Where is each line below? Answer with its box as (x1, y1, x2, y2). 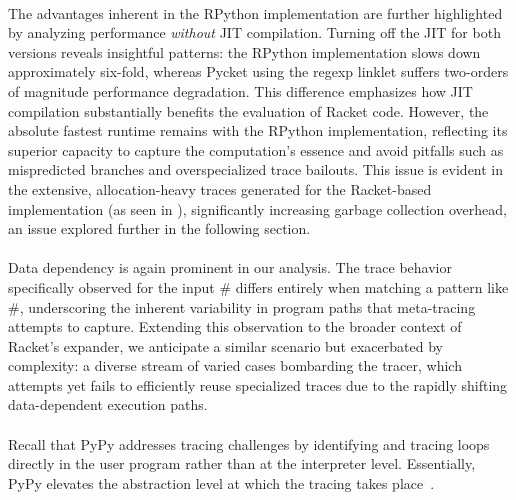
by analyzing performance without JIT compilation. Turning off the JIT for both (8, 22, 501, 43)
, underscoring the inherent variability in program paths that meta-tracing (19, 296, 476, 317)
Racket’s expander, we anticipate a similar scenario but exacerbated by (8, 335, 443, 356)
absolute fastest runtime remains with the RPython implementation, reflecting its (8, 120, 508, 141)
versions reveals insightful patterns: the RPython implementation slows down (8, 41, 481, 62)
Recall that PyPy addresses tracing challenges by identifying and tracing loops (8, 433, 490, 454)
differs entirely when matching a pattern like (235, 276, 509, 297)
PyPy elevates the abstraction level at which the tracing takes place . (8, 472, 435, 493)
